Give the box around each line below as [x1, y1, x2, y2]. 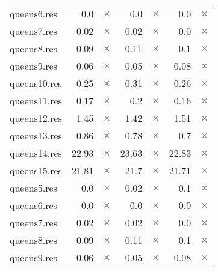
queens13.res [10, 128, 62, 142]
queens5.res [10, 181, 57, 195]
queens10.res [10, 76, 62, 90]
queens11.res [10, 94, 62, 107]
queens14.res [10, 146, 62, 160]
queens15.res [10, 163, 62, 177]
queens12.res [10, 111, 62, 125]
